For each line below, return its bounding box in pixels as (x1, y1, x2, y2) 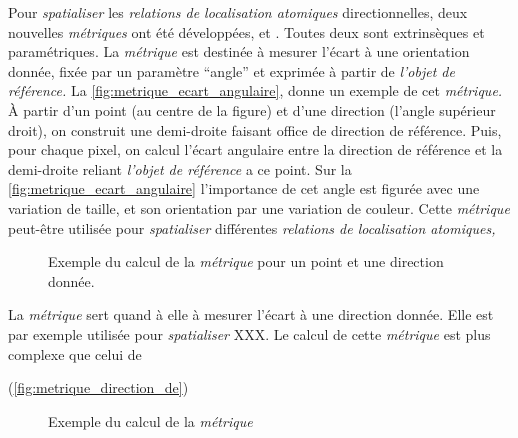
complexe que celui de (8, 343, 142, 364)
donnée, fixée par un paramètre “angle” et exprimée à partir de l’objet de (8, 60, 455, 81)
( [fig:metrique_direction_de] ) (8, 377, 189, 398)
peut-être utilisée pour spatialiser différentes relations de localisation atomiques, (8, 217, 496, 238)
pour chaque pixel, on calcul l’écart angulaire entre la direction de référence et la (8, 139, 503, 160)
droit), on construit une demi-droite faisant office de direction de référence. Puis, (8, 119, 502, 140)
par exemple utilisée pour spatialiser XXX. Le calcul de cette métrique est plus (8, 323, 491, 344)
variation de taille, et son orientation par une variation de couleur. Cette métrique (8, 197, 510, 218)
